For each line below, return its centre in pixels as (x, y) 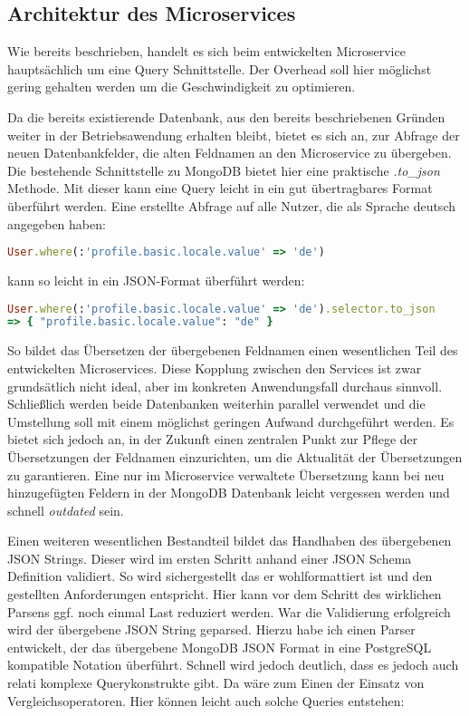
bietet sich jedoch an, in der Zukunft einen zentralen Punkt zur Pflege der (213, 439)
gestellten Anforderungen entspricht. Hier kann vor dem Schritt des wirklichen (225, 594)
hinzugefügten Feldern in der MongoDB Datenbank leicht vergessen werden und (229, 493)
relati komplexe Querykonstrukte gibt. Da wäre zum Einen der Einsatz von (216, 683)
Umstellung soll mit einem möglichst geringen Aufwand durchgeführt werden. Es (231, 421)
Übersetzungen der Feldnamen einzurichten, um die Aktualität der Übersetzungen (235, 456)
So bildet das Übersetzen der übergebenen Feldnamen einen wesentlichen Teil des (233, 350)
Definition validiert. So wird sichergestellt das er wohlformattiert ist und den (220, 576)
